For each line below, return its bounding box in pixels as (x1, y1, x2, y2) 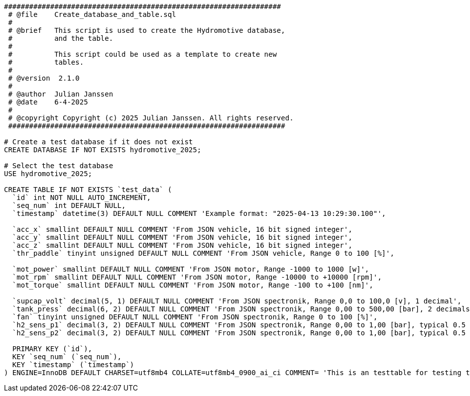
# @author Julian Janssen (8, 90, 114, 98)
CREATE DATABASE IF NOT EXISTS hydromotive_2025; (4, 146, 202, 154)
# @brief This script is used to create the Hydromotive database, (8, 26, 285, 34)
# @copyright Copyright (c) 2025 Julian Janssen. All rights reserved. (8, 114, 294, 122)
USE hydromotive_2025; (4, 170, 93, 178)
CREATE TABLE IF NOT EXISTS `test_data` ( (4, 186, 172, 194)
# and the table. (8, 34, 114, 42)
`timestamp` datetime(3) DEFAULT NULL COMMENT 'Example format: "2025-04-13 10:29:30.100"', (12, 209, 386, 217)
